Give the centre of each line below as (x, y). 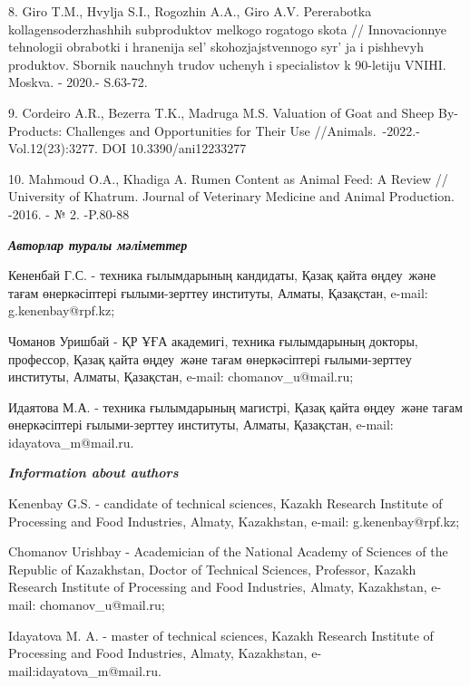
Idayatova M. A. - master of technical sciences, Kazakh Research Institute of (221, 635)
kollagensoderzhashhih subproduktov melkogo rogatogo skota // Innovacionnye (228, 29)
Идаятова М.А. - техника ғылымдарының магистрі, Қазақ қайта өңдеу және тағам (235, 406)
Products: (35, 130)
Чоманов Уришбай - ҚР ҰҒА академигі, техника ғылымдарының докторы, (213, 340)
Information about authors (93, 473)
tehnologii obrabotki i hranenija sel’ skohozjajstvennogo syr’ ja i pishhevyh (216, 47)
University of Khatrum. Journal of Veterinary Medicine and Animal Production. (231, 196)
